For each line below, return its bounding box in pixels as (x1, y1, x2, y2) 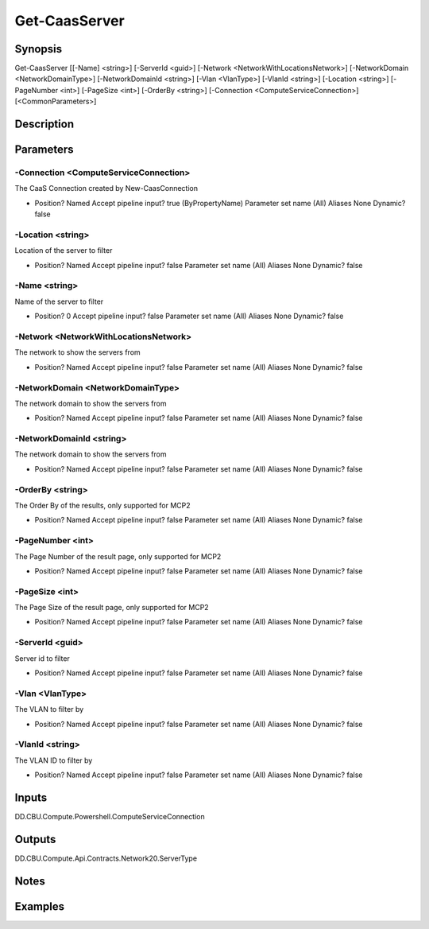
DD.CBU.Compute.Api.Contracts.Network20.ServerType (14, 853, 198, 863)
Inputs (14, 791, 48, 804)
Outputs (14, 832, 56, 846)
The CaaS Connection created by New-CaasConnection (14, 184, 199, 193)
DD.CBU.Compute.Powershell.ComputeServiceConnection (14, 811, 206, 821)
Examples (14, 900, 65, 913)
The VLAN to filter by (14, 705, 84, 714)
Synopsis (14, 42, 63, 56)
